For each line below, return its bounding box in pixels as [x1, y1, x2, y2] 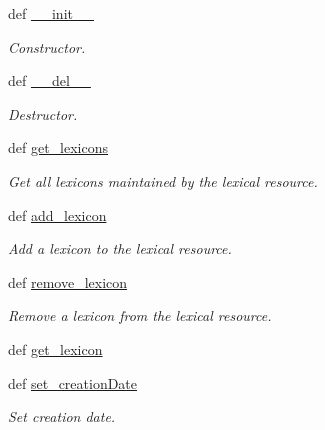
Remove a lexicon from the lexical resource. [8, 305, 272, 326]
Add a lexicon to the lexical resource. [8, 238, 232, 259]
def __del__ [8, 70, 91, 91]
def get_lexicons [8, 137, 109, 158]
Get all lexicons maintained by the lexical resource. [8, 170, 318, 191]
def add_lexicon [8, 204, 107, 225]
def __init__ [8, 3, 94, 23]
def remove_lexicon [8, 271, 128, 292]
